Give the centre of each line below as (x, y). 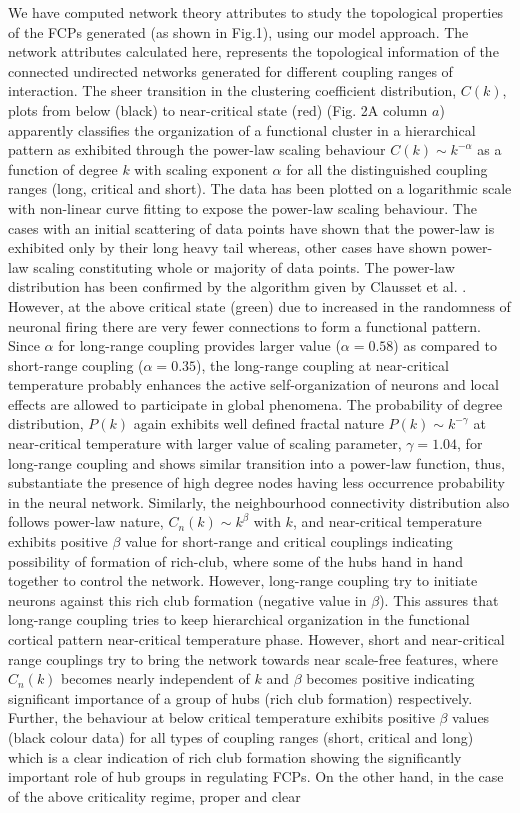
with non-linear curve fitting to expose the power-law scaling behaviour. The (242, 207)
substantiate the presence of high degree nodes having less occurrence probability (256, 482)
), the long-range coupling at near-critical (322, 364)
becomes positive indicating (390, 678)
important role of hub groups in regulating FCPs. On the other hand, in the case (256, 776)
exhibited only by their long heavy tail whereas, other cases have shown (227, 247)
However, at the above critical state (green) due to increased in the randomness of (259, 305)
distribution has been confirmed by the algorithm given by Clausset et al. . (237, 286)
